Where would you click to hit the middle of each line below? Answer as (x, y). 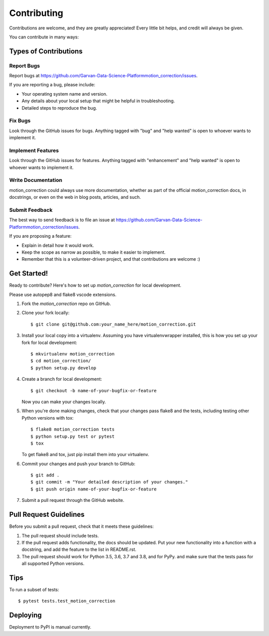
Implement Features (34, 151)
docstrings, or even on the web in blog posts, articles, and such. (75, 197)
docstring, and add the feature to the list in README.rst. (79, 550)
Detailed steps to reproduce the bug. (59, 108)
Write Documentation (36, 180)
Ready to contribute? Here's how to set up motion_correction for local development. (95, 285)
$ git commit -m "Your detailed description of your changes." (109, 482)
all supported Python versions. (53, 564)
